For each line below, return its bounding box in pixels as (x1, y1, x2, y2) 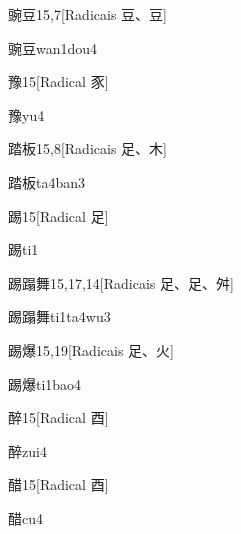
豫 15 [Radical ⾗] (8, 71, 109, 92)
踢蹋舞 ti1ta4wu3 (8, 306, 111, 327)
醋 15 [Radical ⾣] (8, 474, 109, 495)
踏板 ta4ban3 (8, 171, 86, 192)
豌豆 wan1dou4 (8, 37, 98, 58)
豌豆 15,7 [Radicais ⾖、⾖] (8, 4, 167, 24)
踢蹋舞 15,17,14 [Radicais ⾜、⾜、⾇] (8, 272, 234, 293)
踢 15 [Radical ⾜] (8, 205, 109, 226)
